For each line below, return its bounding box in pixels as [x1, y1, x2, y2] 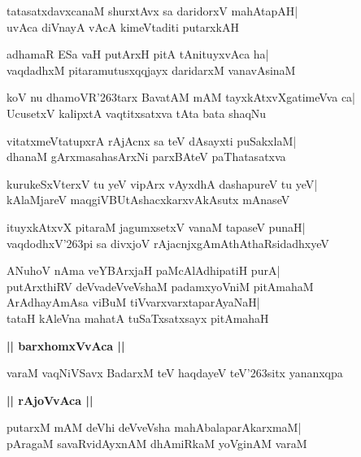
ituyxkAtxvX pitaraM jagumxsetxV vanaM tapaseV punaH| [7, 218, 306, 235]
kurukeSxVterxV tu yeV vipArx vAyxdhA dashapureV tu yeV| [7, 175, 318, 192]
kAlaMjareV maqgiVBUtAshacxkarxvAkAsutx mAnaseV [7, 191, 290, 208]
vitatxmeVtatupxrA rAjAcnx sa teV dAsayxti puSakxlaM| [7, 132, 297, 149]
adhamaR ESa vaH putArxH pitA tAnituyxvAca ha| [7, 46, 269, 63]
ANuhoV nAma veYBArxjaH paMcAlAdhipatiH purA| [7, 262, 281, 279]
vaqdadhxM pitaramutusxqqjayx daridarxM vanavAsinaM [7, 61, 296, 78]
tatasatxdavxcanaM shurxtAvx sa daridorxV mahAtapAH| [7, 2, 298, 19]
